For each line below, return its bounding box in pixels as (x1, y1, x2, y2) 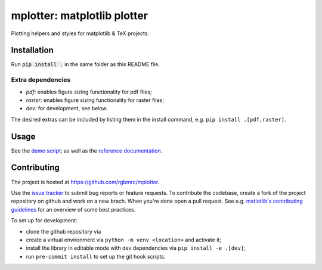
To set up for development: (11, 217, 78, 224)
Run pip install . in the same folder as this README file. (11, 61, 160, 68)
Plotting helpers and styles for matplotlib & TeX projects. (11, 30, 149, 37)
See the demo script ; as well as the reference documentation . (11, 147, 163, 154)
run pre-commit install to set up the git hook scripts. (26, 253, 166, 260)
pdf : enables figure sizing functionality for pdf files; (26, 88, 152, 95)
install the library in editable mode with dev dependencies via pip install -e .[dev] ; (26, 244, 246, 252)
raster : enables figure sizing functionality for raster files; (26, 96, 164, 104)
